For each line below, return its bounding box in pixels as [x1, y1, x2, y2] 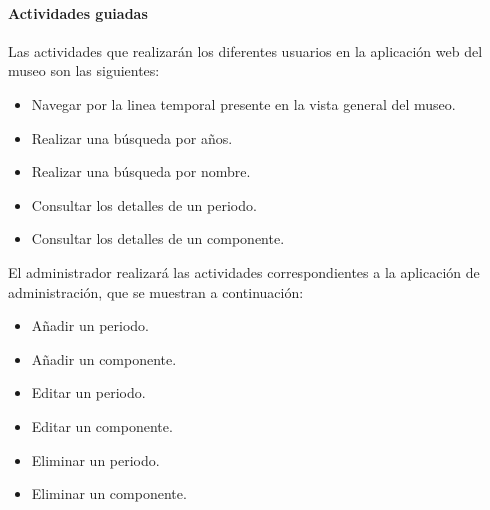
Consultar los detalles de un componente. [31, 228, 285, 249]
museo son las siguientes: [8, 60, 160, 81]
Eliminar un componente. [31, 483, 187, 504]
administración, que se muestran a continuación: [8, 281, 304, 302]
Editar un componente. [31, 415, 173, 436]
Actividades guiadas [8, 2, 148, 23]
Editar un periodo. [31, 382, 146, 403]
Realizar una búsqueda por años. [31, 127, 233, 148]
